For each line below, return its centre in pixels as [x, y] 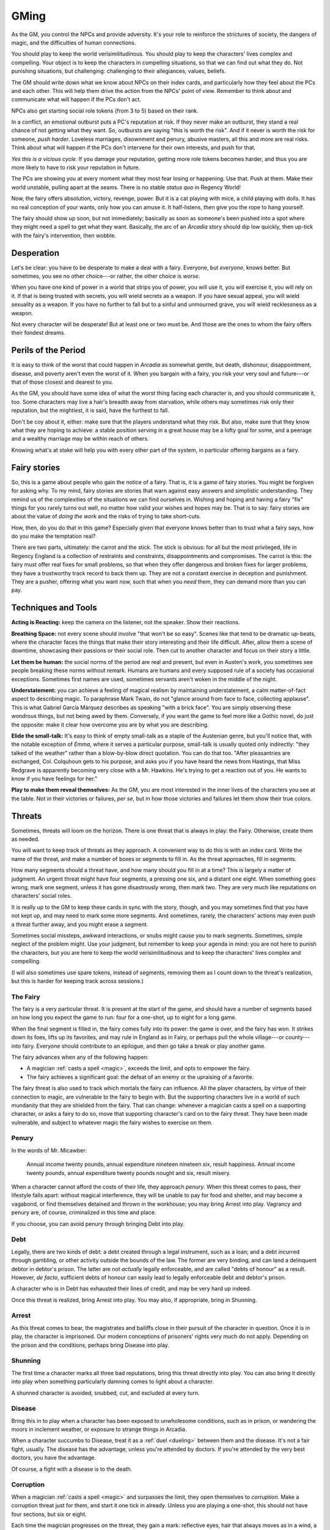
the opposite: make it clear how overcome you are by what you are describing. [110, 725]
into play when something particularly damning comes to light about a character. [112, 1382]
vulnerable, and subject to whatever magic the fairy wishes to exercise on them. [112, 1122]
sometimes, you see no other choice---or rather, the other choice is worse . [106, 276]
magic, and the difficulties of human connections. [74, 42]
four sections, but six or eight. [49, 1514]
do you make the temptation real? [53, 536]
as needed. [25, 839]
